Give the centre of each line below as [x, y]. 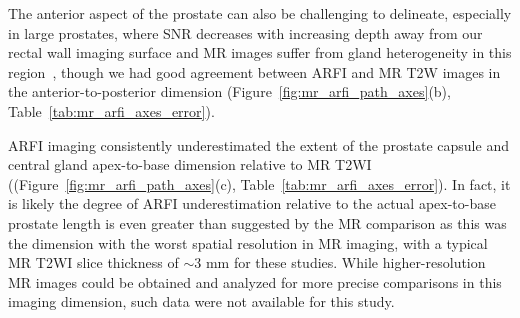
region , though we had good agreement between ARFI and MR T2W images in [254, 71]
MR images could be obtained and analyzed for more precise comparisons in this [255, 281]
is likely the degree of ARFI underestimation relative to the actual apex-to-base [252, 203]
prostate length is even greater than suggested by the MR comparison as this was [257, 222]
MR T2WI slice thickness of [93, 262]
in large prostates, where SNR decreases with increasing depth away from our [245, 32]
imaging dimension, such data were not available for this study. [201, 301]
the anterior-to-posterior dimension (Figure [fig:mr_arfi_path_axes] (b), [229, 91]
